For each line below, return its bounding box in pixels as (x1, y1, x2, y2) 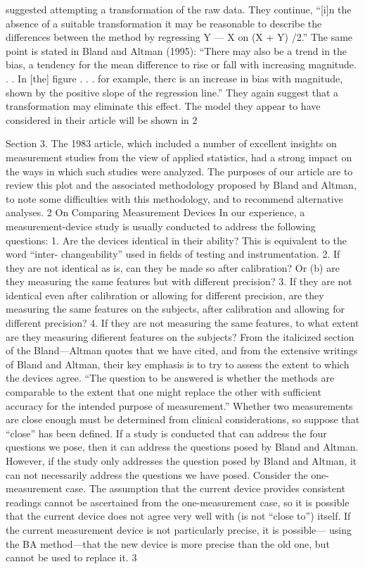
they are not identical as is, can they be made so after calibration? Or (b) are (6, 260, 340, 275)
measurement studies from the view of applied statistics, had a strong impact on (6, 149, 352, 164)
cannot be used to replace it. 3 (6, 550, 137, 565)
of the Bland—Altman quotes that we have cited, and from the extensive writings (6, 343, 358, 358)
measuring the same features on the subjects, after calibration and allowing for (6, 301, 345, 316)
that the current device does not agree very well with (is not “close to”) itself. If (6, 508, 351, 523)
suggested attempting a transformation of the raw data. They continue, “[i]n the (6, 2, 352, 16)
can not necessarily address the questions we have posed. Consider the (6, 467, 308, 482)
